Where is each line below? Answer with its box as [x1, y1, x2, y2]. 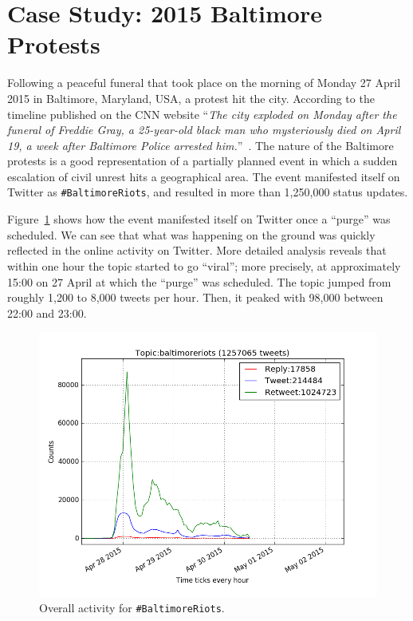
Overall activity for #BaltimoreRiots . [39, 599, 225, 616]
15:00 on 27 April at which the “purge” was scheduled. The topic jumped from [7, 273, 391, 290]
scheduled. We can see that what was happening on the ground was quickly [7, 226, 376, 243]
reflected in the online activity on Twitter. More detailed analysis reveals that [7, 242, 387, 259]
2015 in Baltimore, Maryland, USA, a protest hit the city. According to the [7, 89, 375, 106]
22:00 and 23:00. [7, 304, 87, 321]
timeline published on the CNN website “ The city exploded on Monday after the [7, 105, 397, 122]
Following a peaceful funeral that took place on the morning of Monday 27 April [7, 74, 401, 91]
